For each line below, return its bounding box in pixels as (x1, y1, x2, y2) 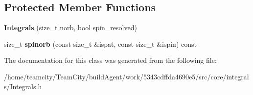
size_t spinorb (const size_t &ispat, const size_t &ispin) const (4, 38, 197, 49)
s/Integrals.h (4, 81, 42, 91)
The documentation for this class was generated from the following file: (4, 55, 217, 65)
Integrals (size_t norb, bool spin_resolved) (4, 22, 137, 33)
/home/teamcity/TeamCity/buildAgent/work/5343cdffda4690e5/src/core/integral (4, 71, 249, 81)
